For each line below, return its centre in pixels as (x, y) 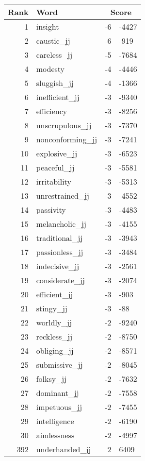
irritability (54, 181)
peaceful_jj (55, 167)
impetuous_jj (59, 407)
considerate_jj (60, 280)
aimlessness (55, 435)
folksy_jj (51, 379)
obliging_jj (55, 350)
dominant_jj (57, 393)
